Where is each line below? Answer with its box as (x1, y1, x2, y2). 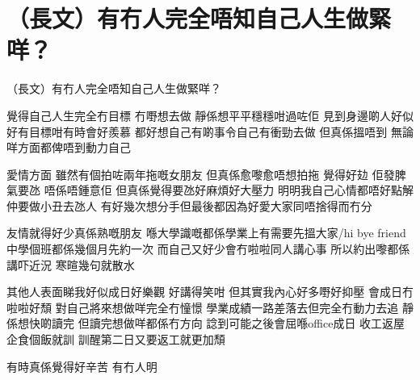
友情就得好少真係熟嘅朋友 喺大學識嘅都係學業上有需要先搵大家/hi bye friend (6, 224, 406, 241)
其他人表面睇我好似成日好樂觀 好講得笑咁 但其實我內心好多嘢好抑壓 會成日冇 (6, 283, 414, 300)
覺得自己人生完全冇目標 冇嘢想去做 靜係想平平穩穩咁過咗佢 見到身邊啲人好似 (6, 106, 414, 123)
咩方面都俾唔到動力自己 (6, 139, 131, 156)
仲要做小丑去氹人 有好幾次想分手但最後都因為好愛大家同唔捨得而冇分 (6, 197, 372, 214)
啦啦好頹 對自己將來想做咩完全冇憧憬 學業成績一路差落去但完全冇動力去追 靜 (6, 299, 414, 315)
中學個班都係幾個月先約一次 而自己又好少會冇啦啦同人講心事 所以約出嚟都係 (6, 240, 410, 257)
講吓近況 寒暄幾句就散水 (6, 256, 135, 273)
